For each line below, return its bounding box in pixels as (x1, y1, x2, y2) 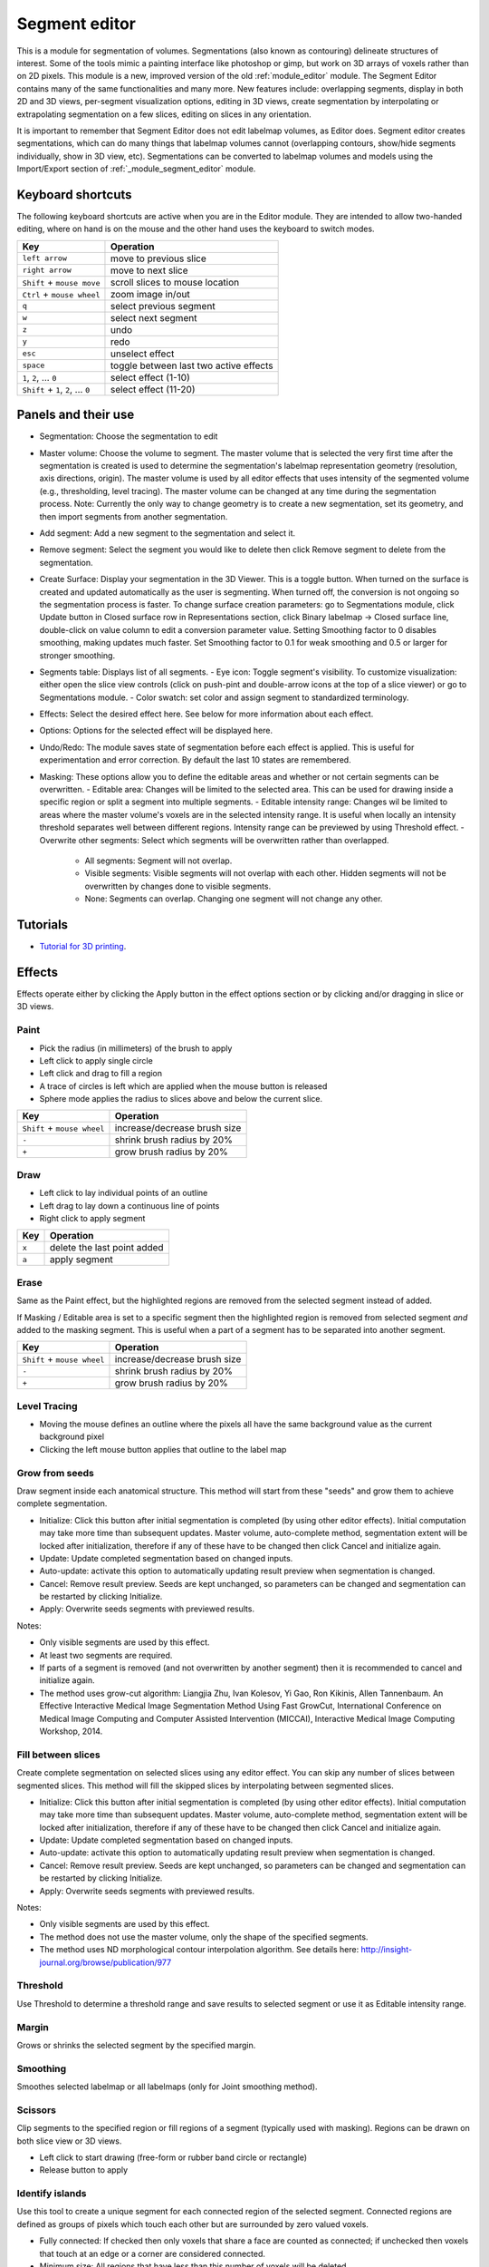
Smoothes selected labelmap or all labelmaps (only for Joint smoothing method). (16, 2081, 318, 2092)
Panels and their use (16, 407, 135, 423)
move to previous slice (110, 252, 207, 265)
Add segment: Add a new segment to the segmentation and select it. (39, 528, 296, 539)
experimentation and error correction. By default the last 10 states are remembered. (39, 754, 352, 765)
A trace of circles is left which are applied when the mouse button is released (39, 1080, 328, 1092)
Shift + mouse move (22, 276, 101, 288)
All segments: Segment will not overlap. (84, 855, 233, 866)
